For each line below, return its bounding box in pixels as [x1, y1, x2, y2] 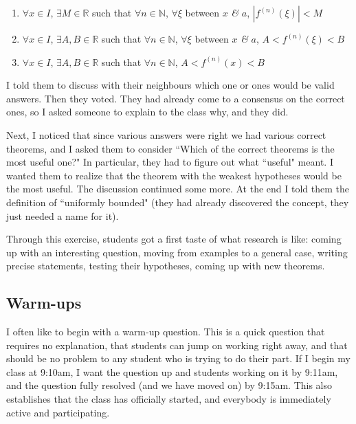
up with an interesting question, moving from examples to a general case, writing [6, 245, 348, 259]
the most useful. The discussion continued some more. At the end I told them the [6, 181, 350, 196]
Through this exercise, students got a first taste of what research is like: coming [6, 232, 342, 246]
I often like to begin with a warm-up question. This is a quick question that [6, 324, 325, 339]
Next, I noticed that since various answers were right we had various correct [6, 127, 326, 142]
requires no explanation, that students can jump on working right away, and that [6, 337, 348, 352]
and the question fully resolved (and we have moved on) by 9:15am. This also [6, 378, 332, 392]
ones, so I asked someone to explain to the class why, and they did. [6, 104, 289, 119]
